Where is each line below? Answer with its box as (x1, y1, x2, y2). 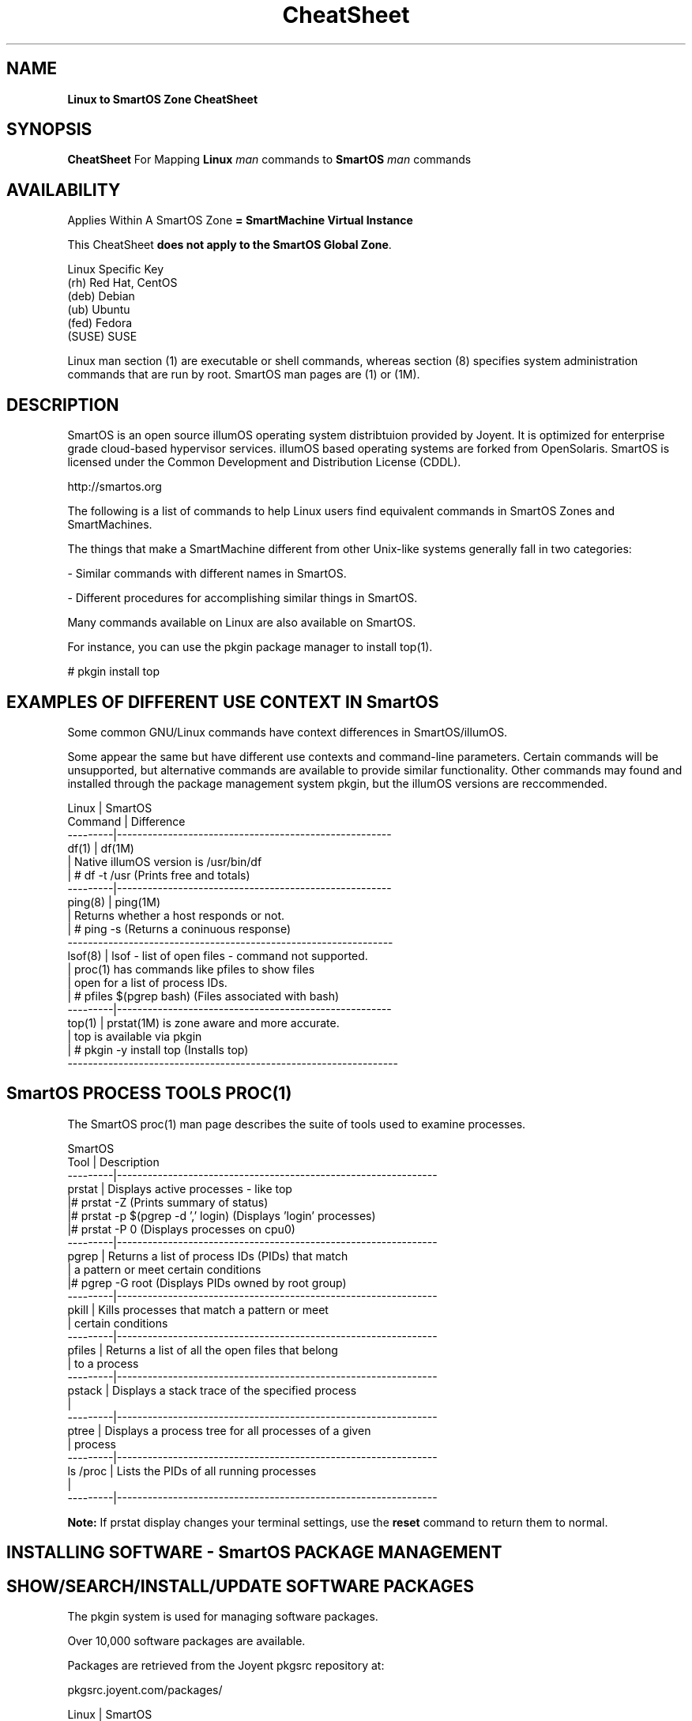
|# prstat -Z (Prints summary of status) (67, 1195, 269, 1209)
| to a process (67, 1356, 139, 1370)
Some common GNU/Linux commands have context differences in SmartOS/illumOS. (67, 725, 508, 739)
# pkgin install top (67, 665, 160, 679)
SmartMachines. (67, 518, 152, 532)
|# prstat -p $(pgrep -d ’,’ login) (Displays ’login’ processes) (67, 1208, 376, 1222)
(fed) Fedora (67, 316, 133, 330)
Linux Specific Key (67, 262, 164, 277)
